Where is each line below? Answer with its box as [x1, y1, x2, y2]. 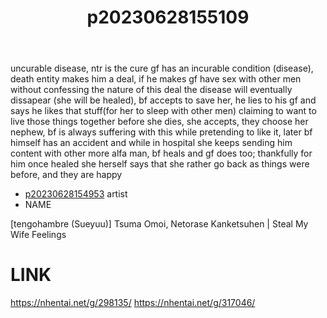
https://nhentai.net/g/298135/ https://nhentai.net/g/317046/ [10, 297, 256, 309]
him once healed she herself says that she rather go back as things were [10, 158, 310, 170]
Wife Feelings [10, 229, 67, 241]
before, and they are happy [10, 169, 123, 181]
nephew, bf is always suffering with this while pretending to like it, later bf [10, 126, 313, 138]
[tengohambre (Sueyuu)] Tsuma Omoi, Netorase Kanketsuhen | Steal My [10, 218, 309, 230]
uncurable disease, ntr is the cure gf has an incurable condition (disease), [10, 62, 314, 75]
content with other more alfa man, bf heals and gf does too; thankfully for [10, 147, 313, 160]
